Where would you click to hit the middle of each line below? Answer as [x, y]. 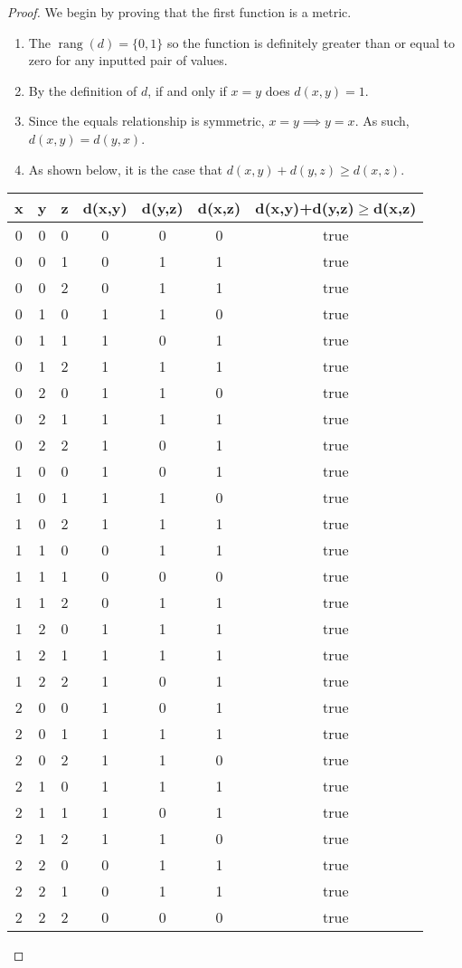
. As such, [382, 121]
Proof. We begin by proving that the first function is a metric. [179, 12]
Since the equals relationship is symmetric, [146, 121]
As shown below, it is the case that [125, 169]
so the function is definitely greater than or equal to [311, 42]
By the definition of [83, 90]
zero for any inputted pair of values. [128, 60]
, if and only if [187, 90]
